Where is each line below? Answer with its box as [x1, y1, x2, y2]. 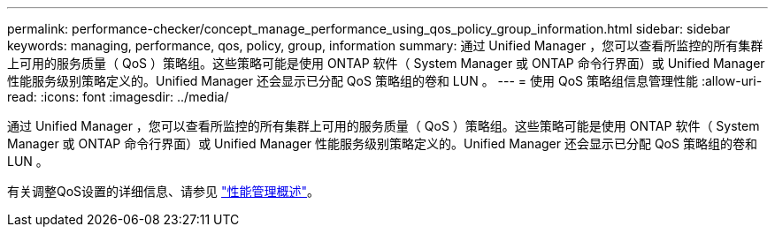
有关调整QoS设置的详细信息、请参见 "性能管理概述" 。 [7, 184, 320, 199]
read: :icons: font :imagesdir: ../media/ [7, 89, 229, 104]
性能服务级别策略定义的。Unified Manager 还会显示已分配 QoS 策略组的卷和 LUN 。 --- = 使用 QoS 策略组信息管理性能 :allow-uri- [7, 73, 763, 88]
